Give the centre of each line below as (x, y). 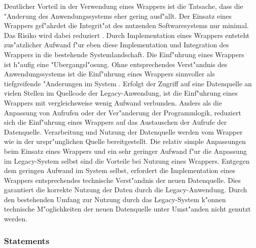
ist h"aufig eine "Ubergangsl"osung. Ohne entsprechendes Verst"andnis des (116, 64)
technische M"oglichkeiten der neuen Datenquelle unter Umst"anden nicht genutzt (128, 209)
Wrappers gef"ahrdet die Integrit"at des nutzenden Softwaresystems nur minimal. (127, 25)
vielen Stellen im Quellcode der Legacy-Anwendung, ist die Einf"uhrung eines (121, 93)
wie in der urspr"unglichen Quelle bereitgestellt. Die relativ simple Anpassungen (125, 141)
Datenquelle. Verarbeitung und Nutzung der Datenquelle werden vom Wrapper (123, 131)
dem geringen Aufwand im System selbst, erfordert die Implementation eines (120, 170)
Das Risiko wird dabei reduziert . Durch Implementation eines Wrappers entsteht (127, 35)
